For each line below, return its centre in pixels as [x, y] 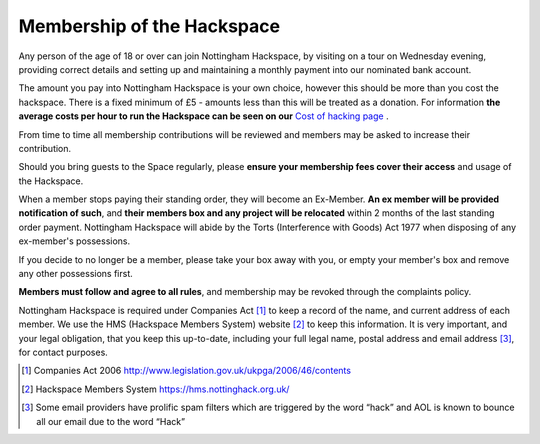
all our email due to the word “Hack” [110, 421]
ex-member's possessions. [74, 241]
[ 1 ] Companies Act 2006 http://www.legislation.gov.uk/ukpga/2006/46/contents [186, 371]
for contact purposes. [63, 352]
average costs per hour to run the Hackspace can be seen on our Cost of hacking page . [203, 116]
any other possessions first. [76, 274]
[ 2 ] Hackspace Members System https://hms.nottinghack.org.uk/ [155, 389]
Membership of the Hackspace [149, 26]
